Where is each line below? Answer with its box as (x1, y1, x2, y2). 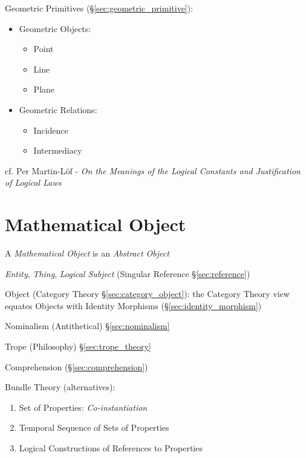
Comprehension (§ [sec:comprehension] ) (5, 360, 148, 373)
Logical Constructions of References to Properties (19, 442, 203, 454)
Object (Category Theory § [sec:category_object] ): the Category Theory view (5, 287, 290, 300)
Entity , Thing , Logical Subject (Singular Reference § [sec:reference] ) (5, 267, 250, 280)
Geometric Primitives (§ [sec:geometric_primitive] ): (5, 2, 194, 14)
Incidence (33, 123, 68, 136)
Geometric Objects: (19, 22, 91, 34)
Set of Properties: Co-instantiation (19, 401, 148, 413)
